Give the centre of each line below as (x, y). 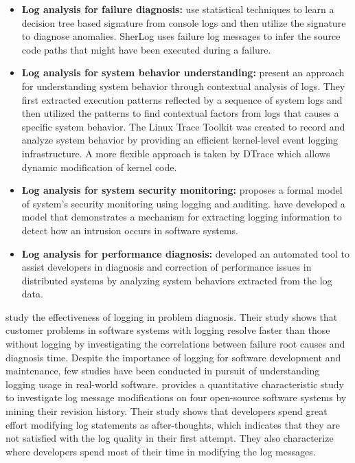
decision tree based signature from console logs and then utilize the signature (184, 22)
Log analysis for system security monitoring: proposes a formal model (182, 190)
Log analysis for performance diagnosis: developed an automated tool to (185, 253)
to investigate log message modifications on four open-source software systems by (176, 397)
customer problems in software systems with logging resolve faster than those (168, 330)
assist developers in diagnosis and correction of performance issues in (167, 267)
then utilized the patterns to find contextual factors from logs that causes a (180, 113)
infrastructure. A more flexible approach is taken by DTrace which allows (176, 153)
